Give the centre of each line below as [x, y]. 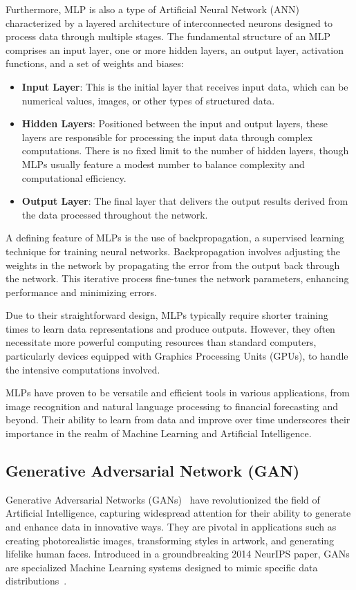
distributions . [36, 581]
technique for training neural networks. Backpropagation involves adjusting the [173, 251]
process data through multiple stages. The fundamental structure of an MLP [168, 36]
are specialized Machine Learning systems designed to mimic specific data [162, 567]
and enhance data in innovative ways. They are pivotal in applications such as [171, 527]
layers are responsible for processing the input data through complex [167, 137]
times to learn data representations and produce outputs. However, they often [170, 328]
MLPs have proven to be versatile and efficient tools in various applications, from [178, 393]
